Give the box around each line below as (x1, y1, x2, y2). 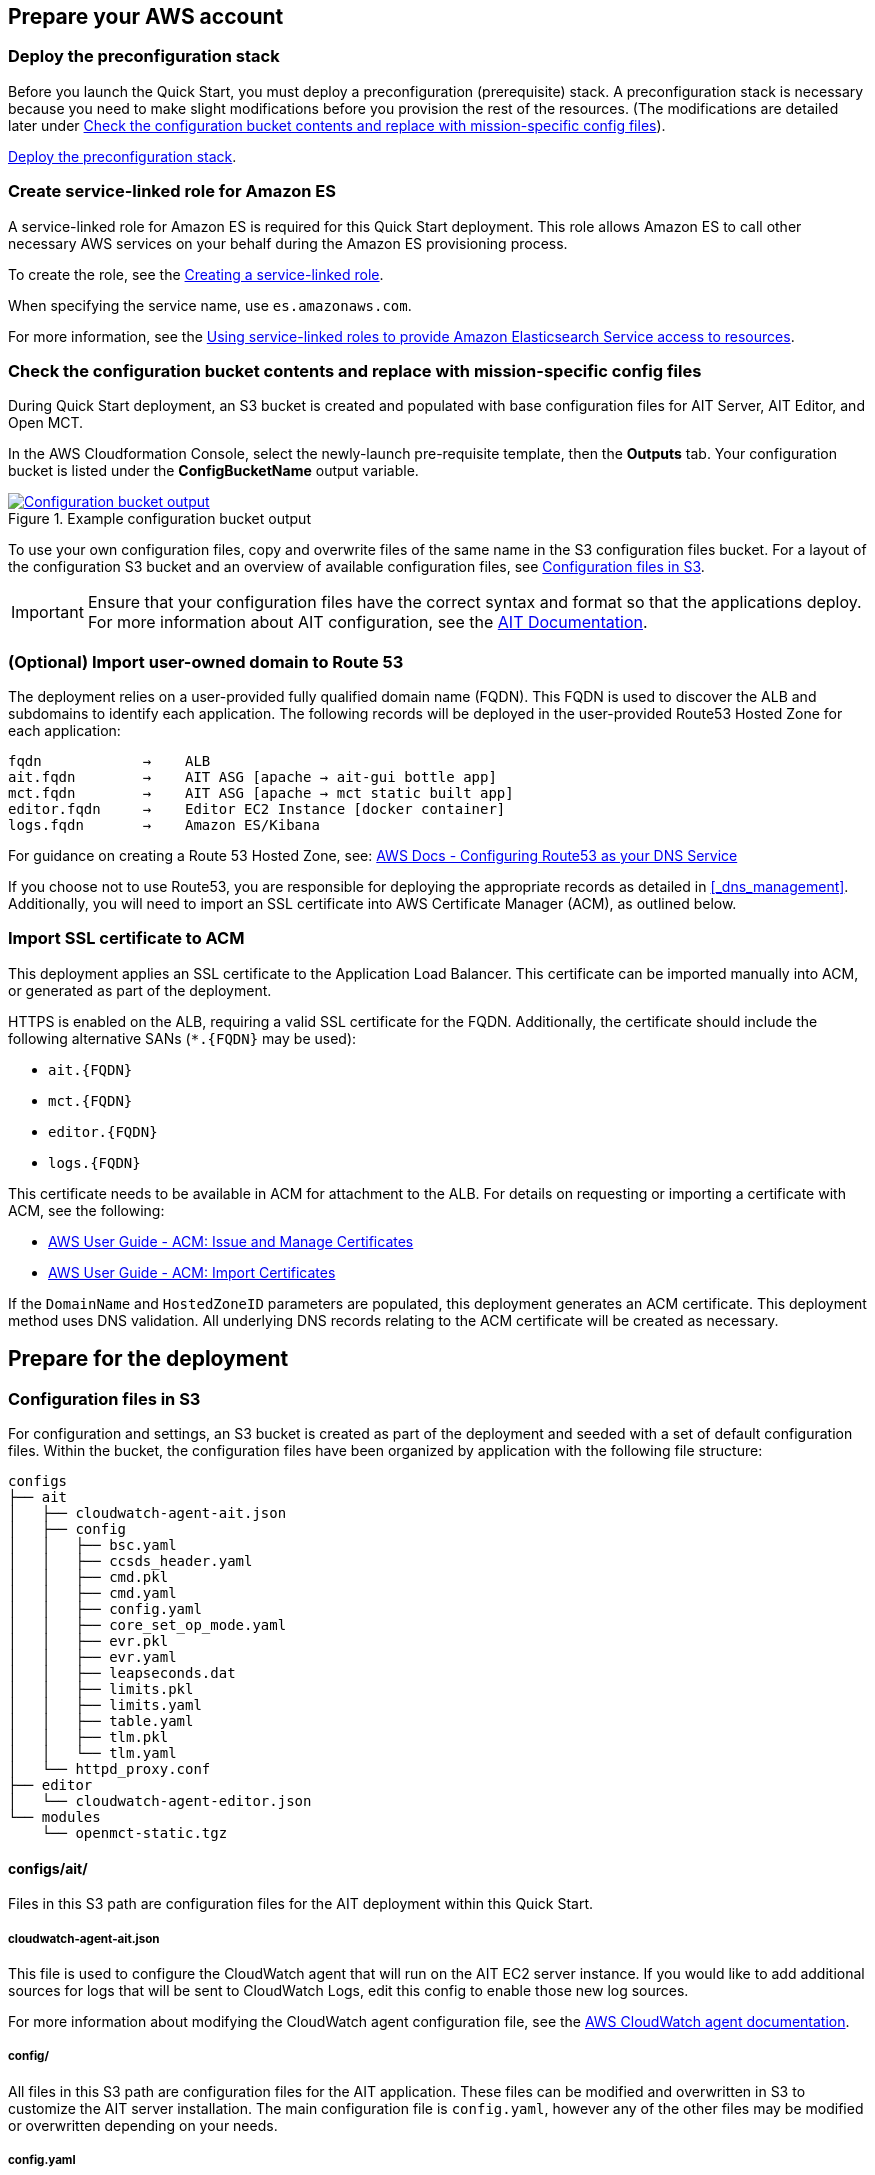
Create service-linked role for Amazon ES (8, 181, 336, 202)
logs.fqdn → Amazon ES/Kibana (8, 817, 320, 834)
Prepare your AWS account (8, 4, 284, 29)
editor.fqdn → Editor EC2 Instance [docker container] (8, 801, 506, 818)
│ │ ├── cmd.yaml (8, 1585, 177, 1602)
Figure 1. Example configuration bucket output (8, 510, 311, 528)
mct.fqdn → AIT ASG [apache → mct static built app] (8, 785, 514, 802)
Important (11, 602, 84, 623)
